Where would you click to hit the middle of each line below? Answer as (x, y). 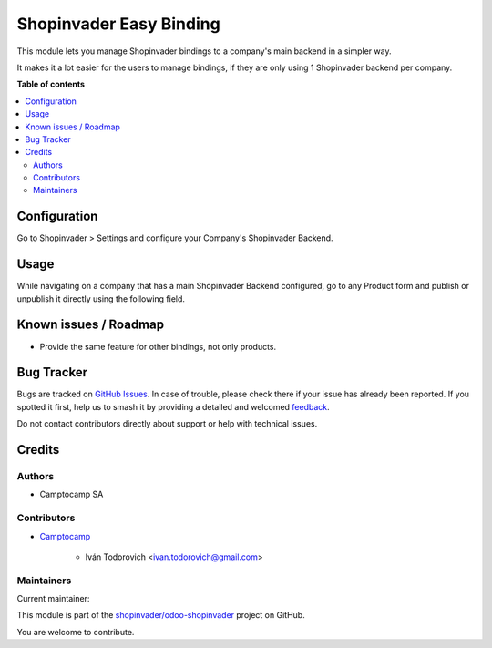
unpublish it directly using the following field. (101, 298)
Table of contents (51, 84)
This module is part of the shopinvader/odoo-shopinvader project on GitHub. (161, 615)
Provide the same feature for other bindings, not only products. (158, 346)
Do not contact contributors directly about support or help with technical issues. (167, 424)
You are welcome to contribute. (76, 632)
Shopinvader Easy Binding (118, 24)
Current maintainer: (53, 599)
